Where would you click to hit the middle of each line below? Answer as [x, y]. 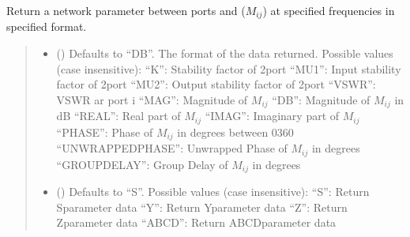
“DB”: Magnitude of [321, 99]
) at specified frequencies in [329, 10]
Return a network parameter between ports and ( [126, 10]
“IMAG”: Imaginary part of [272, 116]
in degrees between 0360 [235, 132]
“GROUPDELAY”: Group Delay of [142, 164]
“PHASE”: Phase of [105, 132]
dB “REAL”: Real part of [118, 116]
